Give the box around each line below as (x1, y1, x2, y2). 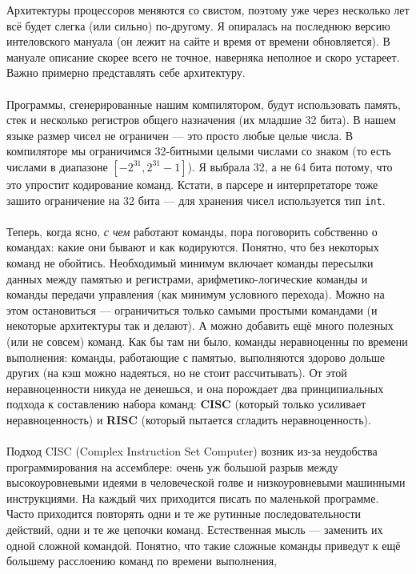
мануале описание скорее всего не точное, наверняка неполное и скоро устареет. (6, 48, 400, 65)
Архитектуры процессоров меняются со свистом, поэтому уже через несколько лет (6, 2, 410, 18)
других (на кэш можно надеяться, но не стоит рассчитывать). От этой (6, 364, 347, 381)
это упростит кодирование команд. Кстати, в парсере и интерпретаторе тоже (6, 175, 378, 192)
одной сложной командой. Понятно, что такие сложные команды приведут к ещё (6, 536, 401, 553)
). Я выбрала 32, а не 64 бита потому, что (187, 158, 393, 175)
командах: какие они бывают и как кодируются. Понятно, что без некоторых (6, 239, 379, 255)
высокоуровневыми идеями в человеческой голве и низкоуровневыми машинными (6, 474, 406, 491)
